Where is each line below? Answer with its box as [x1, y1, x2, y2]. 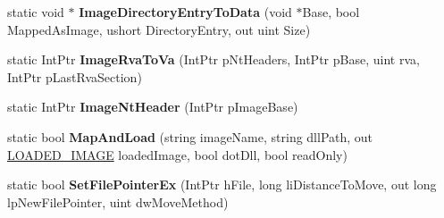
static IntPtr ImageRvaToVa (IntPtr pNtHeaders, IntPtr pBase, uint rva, [7, 50, 420, 69]
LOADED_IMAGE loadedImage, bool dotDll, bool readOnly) [7, 145, 348, 163]
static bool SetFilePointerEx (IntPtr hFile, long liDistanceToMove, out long [7, 175, 437, 194]
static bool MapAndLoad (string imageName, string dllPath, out [7, 127, 373, 146]
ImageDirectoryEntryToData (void [79, 3, 292, 21]
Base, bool [302, 3, 360, 21]
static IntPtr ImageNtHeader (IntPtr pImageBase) [7, 97, 298, 116]
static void [7, 3, 64, 21]
